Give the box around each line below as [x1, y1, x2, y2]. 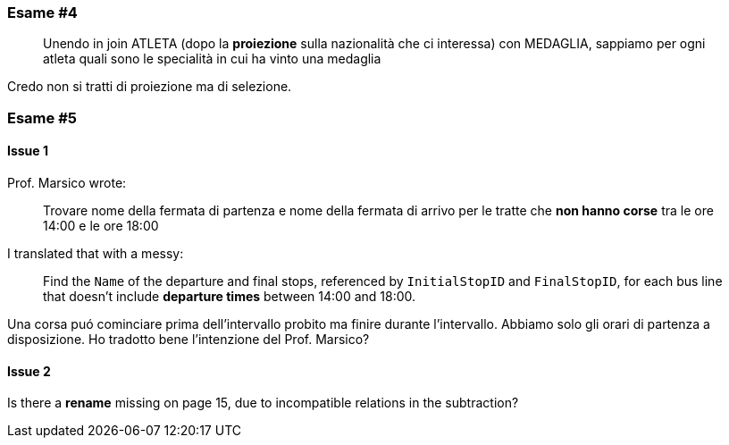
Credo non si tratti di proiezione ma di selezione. [7, 79, 292, 95]
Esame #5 [7, 108, 77, 127]
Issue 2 [7, 363, 51, 379]
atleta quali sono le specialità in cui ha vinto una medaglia [43, 51, 381, 67]
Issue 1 [7, 143, 49, 159]
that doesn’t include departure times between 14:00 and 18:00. [43, 288, 416, 304]
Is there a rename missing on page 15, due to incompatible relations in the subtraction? [7, 395, 519, 411]
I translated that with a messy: [7, 245, 184, 261]
